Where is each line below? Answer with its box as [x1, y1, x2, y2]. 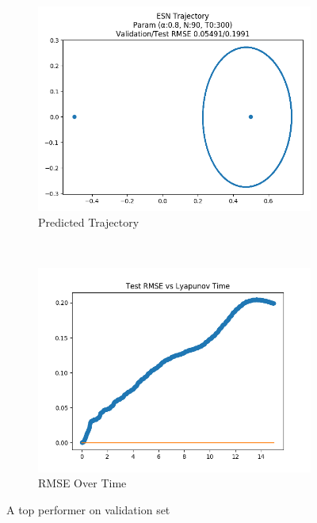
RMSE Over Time [38, 475, 127, 491]
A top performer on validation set [6, 501, 170, 517]
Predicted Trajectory [38, 213, 139, 230]
